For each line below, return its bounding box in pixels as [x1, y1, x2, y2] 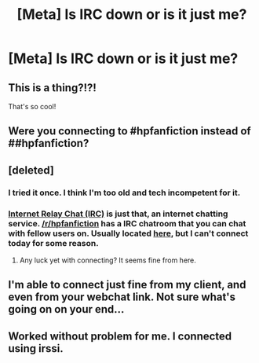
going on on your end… [8, 302, 125, 316]
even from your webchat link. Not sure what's [8, 291, 236, 304]
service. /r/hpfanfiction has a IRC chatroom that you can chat [8, 218, 246, 229]
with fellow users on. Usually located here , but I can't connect [8, 228, 249, 239]
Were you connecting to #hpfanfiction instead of [8, 124, 251, 138]
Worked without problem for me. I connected [8, 329, 232, 343]
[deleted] [8, 163, 55, 177]
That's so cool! [8, 102, 57, 111]
